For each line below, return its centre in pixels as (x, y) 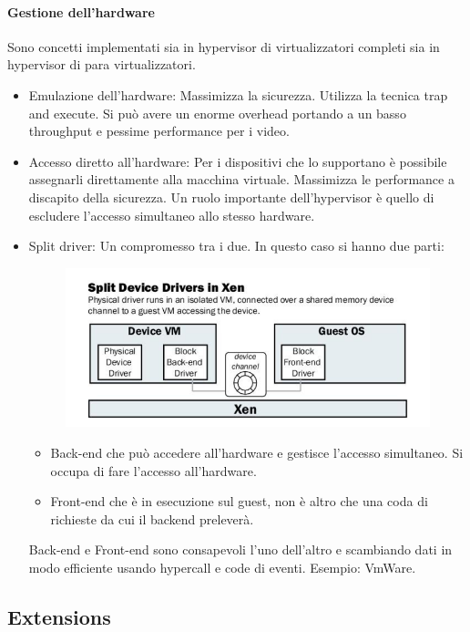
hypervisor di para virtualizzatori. (102, 64)
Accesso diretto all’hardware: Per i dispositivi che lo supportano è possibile (238, 161)
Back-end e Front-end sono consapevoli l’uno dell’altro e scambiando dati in (240, 549)
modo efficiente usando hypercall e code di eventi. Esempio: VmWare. (222, 567)
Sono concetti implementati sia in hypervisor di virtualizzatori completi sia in (224, 46)
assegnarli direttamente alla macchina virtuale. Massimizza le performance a (241, 179)
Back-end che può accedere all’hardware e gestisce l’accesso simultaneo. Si (257, 452)
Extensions (59, 616)
